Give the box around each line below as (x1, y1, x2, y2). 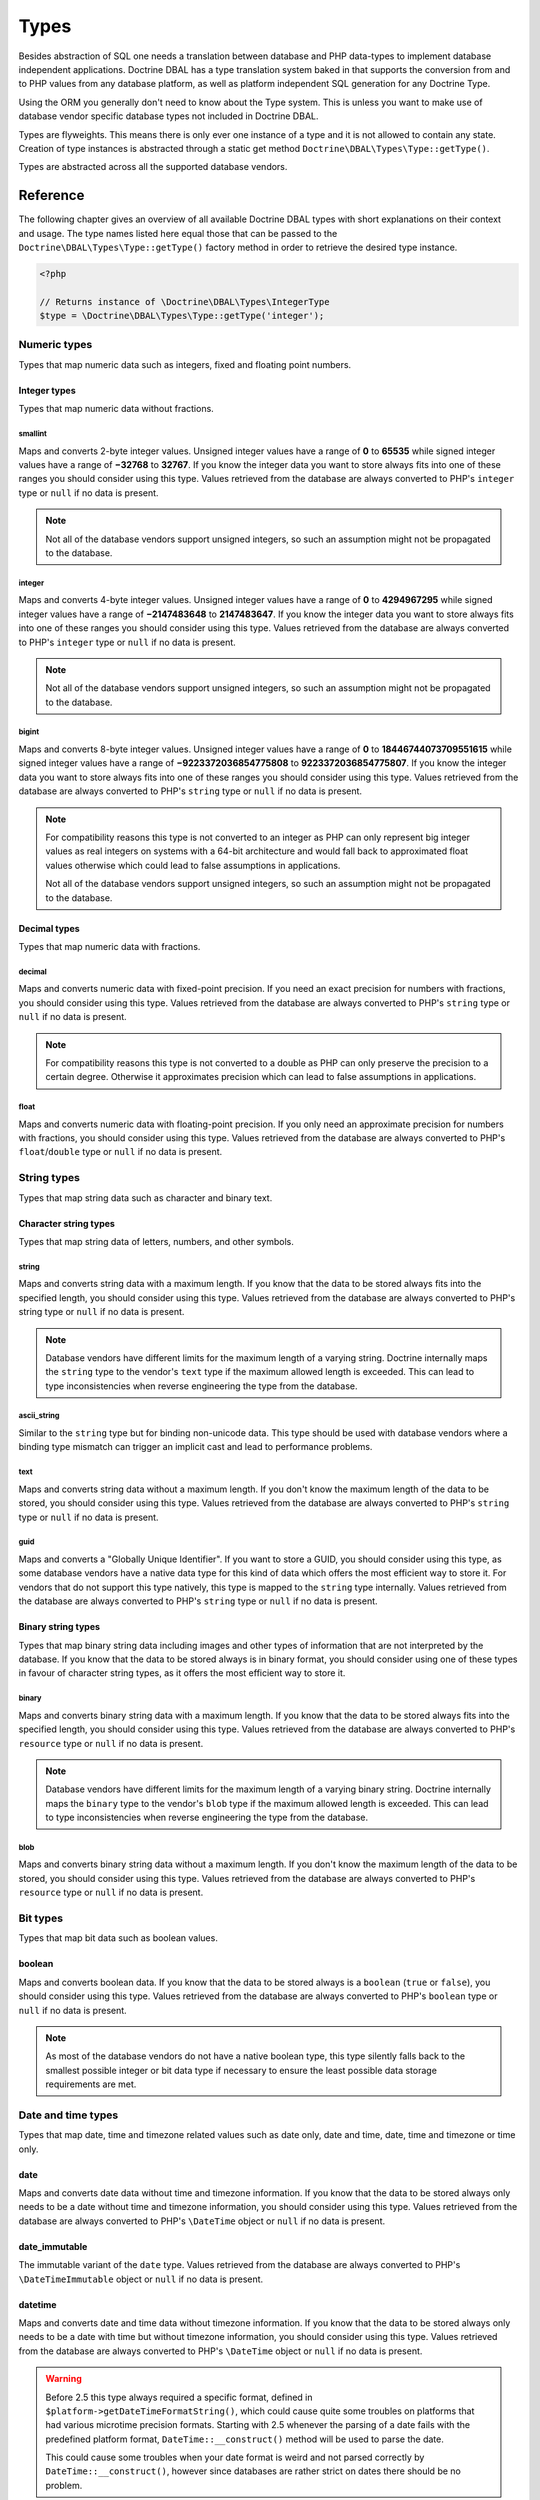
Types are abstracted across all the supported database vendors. (18, 161, 288, 173)
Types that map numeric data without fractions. (18, 403, 214, 415)
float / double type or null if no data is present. (18, 1146, 223, 1158)
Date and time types (18, 2108, 119, 2122)
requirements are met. (45, 2078, 137, 2090)
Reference (18, 187, 85, 204)
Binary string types (18, 1621, 100, 1633)
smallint (18, 429, 47, 439)
